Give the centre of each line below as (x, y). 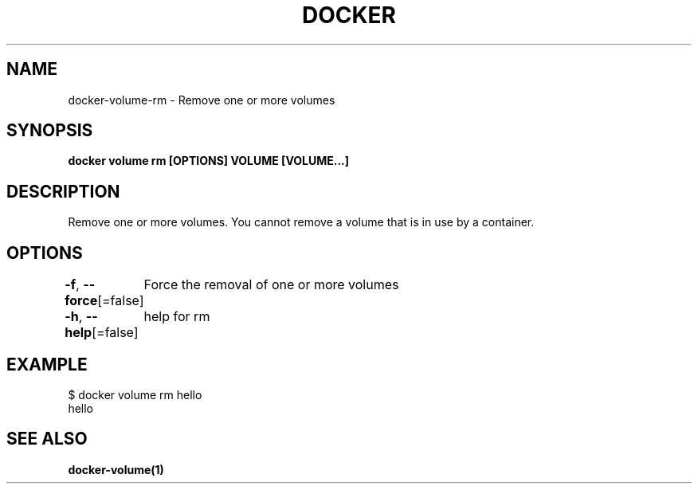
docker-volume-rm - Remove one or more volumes (202, 100)
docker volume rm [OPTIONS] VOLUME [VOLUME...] (209, 161)
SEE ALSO (47, 439)
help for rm (177, 317)
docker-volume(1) (116, 469)
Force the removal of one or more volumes (271, 285)
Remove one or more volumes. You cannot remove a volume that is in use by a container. (301, 222)
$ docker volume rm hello (135, 394)
